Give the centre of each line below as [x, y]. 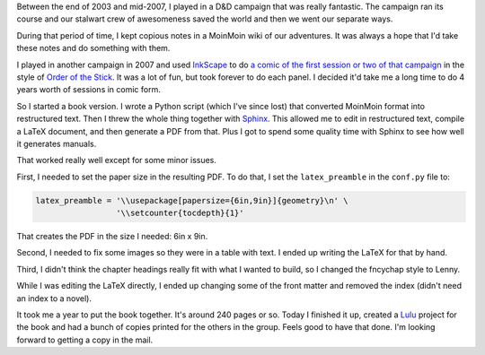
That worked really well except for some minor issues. [117, 160]
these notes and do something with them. [93, 48]
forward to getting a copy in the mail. [85, 340]
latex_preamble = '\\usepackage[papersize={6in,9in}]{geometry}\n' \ [192, 200]
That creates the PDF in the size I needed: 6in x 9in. [112, 237]
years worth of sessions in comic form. [88, 90]
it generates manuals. [57, 143]
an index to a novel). [54, 298]
